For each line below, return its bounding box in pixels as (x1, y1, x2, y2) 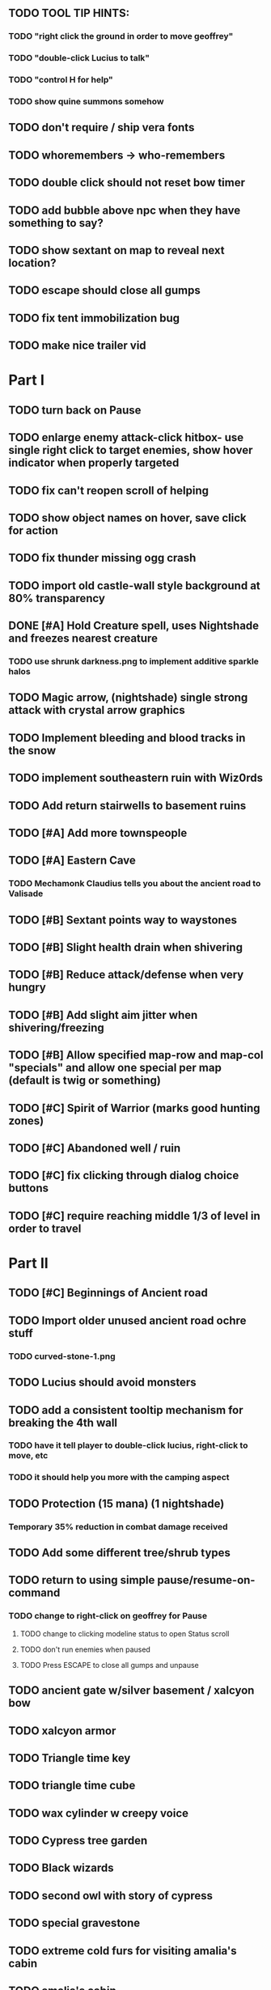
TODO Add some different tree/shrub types (8, 1546, 231, 1560)
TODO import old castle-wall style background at (8, 579, 260, 592)
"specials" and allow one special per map (8, 1061, 222, 1075)
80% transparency (8, 591, 105, 605)
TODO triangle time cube (8, 1779, 136, 1793)
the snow (8, 744, 57, 757)
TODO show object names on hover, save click (8, 511, 247, 524)
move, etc (8, 1450, 49, 1462)
